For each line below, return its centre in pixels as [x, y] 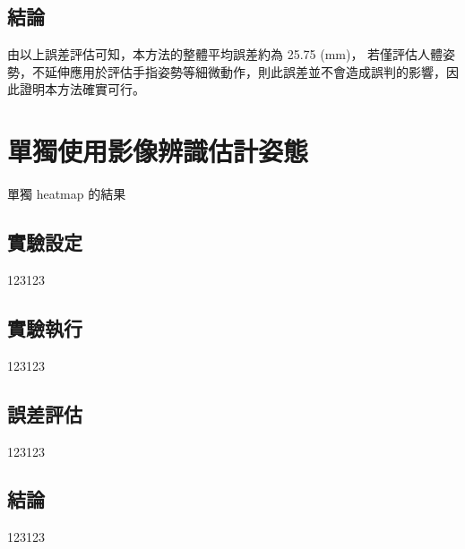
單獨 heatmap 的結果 [67, 194]
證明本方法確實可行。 [82, 89]
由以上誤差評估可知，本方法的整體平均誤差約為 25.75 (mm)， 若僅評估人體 [225, 54]
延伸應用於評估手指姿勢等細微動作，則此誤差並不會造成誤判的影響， [245, 71]
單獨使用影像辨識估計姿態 [158, 151]
